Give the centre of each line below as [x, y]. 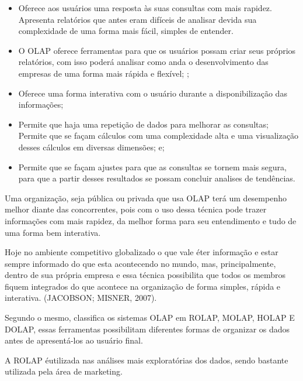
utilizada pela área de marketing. [64, 371]
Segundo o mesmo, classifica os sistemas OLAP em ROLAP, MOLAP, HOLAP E [150, 317]
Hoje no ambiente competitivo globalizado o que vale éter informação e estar [142, 252]
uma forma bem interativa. [53, 232]
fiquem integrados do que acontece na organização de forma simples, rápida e [143, 286]
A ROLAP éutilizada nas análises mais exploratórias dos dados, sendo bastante [147, 360]
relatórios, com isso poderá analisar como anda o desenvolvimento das [143, 62]
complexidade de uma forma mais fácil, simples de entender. [126, 31]
